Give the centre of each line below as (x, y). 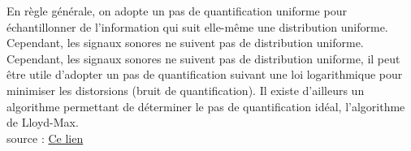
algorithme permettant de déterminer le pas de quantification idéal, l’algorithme (206, 106)
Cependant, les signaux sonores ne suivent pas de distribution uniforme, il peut (203, 58)
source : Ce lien (45, 138)
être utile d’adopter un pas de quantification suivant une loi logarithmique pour (205, 74)
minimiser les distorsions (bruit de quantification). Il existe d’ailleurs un (186, 90)
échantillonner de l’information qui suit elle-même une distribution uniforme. (197, 26)
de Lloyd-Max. (43, 122)
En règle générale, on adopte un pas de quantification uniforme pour (177, 11)
